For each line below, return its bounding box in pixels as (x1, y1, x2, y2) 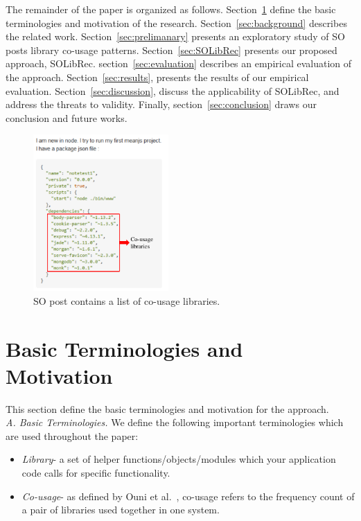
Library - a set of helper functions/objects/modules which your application (21, 452, 336, 466)
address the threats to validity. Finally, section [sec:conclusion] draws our (6, 97, 317, 112)
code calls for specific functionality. (21, 466, 170, 480)
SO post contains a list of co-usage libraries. (33, 293, 220, 308)
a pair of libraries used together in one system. (21, 502, 220, 517)
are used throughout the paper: (6, 428, 139, 443)
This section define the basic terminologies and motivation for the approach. (6, 401, 329, 416)
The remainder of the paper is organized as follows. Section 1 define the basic (6, 2, 336, 16)
